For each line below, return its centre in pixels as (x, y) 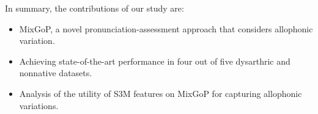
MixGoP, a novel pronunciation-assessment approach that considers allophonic (166, 28)
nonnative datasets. (56, 73)
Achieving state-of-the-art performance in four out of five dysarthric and (155, 61)
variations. (39, 105)
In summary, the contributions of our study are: (94, 8)
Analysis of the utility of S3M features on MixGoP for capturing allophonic (161, 93)
